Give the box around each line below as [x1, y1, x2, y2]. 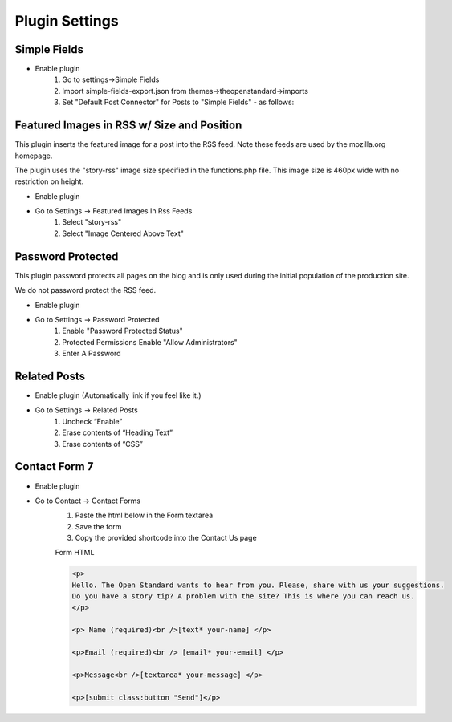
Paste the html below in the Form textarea [75, 510, 214, 521]
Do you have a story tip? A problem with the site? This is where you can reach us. [71, 592, 415, 601]
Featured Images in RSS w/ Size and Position [14, 119, 242, 132]
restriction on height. [14, 176, 84, 186]
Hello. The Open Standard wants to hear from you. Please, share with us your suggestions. [71, 580, 445, 590]
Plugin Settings [14, 12, 120, 30]
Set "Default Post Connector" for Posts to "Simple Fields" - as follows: [62, 97, 295, 107]
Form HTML [55, 548, 95, 558]
